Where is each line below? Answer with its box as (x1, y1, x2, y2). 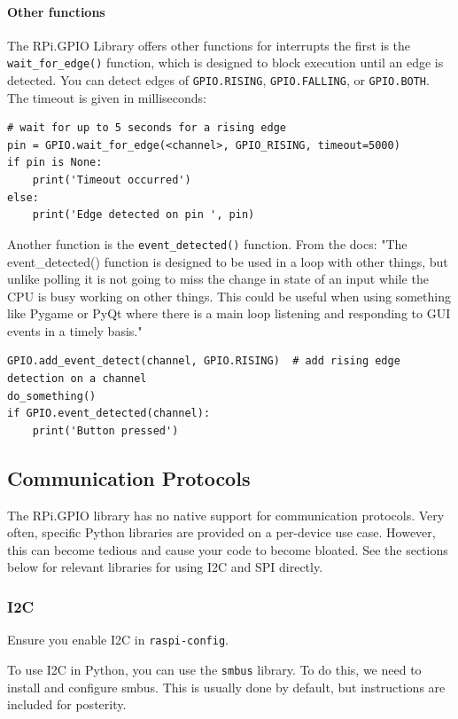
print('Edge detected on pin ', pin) (32, 208, 255, 222)
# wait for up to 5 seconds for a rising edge (7, 121, 286, 135)
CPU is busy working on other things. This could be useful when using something (7, 286, 451, 305)
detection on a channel (7, 372, 147, 386)
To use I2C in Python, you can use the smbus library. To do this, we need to (7, 660, 422, 678)
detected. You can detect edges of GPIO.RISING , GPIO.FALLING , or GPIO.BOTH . (7, 71, 430, 90)
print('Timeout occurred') (32, 174, 191, 187)
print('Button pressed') (32, 424, 179, 437)
